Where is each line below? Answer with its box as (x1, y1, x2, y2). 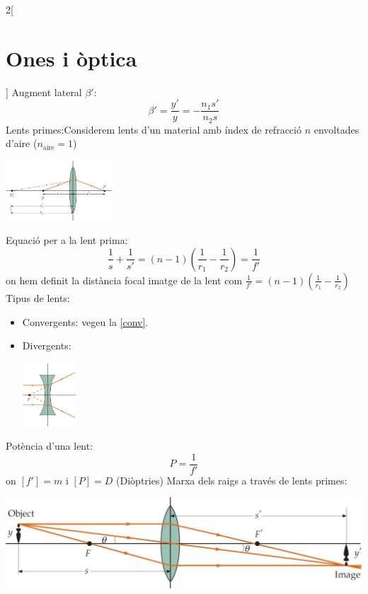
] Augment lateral (6, 84, 82, 99)
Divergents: (22, 338, 71, 353)
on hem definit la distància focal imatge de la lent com (6, 272, 243, 287)
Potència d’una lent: (6, 438, 93, 453)
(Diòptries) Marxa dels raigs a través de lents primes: (116, 472, 347, 487)
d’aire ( (6, 136, 38, 151)
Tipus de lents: (6, 290, 70, 305)
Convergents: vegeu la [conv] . (22, 314, 149, 329)
